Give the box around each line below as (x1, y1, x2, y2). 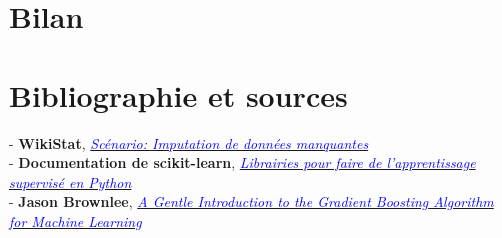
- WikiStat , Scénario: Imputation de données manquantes (9, 132, 369, 153)
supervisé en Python (9, 171, 132, 192)
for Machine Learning (9, 210, 142, 231)
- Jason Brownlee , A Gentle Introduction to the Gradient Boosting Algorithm (9, 191, 494, 212)
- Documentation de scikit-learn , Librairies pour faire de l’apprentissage (9, 152, 476, 173)
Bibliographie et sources (9, 74, 348, 115)
